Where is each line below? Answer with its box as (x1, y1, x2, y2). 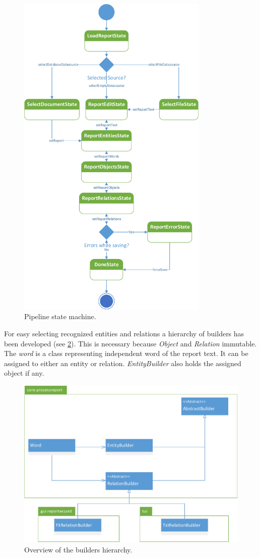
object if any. (4, 368, 44, 378)
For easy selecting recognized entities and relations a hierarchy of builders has (4, 328, 244, 338)
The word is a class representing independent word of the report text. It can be (4, 348, 248, 359)
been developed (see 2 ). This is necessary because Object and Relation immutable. (4, 338, 257, 348)
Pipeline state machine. (24, 311, 96, 322)
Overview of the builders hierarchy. (24, 544, 133, 554)
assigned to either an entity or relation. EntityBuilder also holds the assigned (4, 358, 241, 368)
